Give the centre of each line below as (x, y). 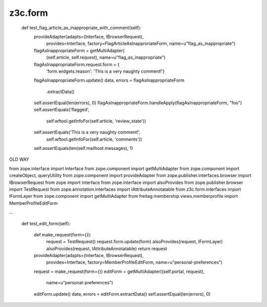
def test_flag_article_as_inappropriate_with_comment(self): (81, 28)
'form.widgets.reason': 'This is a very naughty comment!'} (106, 71)
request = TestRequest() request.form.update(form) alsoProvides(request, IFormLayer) (134, 242)
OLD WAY (19, 159)
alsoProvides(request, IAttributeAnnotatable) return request (107, 248)
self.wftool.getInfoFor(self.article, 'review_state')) (96, 121)
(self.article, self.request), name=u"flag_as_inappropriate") (106, 57)
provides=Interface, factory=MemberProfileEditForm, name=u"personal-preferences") (134, 263)
